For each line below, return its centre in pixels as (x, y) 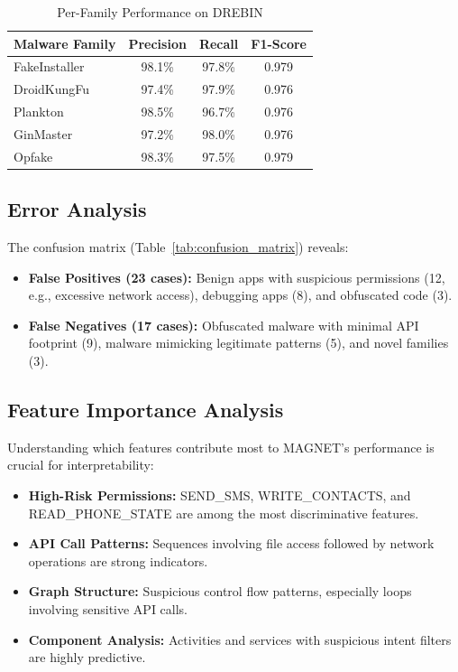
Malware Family (65, 43)
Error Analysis (77, 209)
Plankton (39, 112)
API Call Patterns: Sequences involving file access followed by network (231, 543)
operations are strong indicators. (118, 560)
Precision (157, 43)
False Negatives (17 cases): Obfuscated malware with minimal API (224, 325)
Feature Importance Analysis (146, 410)
